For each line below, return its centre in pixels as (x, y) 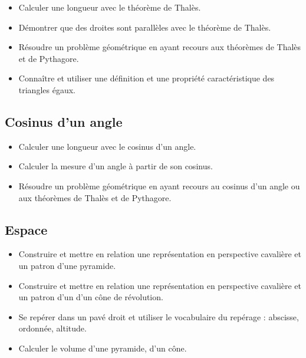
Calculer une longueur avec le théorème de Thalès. (110, 7)
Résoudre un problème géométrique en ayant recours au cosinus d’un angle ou (159, 185)
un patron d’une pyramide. (67, 265)
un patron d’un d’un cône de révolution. (91, 297)
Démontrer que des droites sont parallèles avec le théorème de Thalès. (145, 27)
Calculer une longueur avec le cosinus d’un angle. (107, 146)
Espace (26, 229)
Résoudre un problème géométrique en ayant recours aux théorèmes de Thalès (160, 47)
